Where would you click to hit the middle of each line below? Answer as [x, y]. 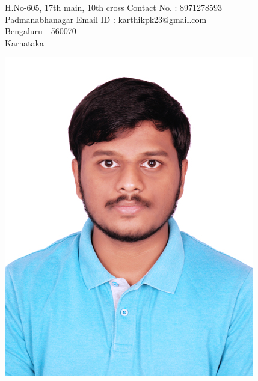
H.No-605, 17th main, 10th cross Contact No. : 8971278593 [114, 7]
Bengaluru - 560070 [41, 31]
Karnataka [25, 42]
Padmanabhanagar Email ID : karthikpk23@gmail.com [106, 19]
